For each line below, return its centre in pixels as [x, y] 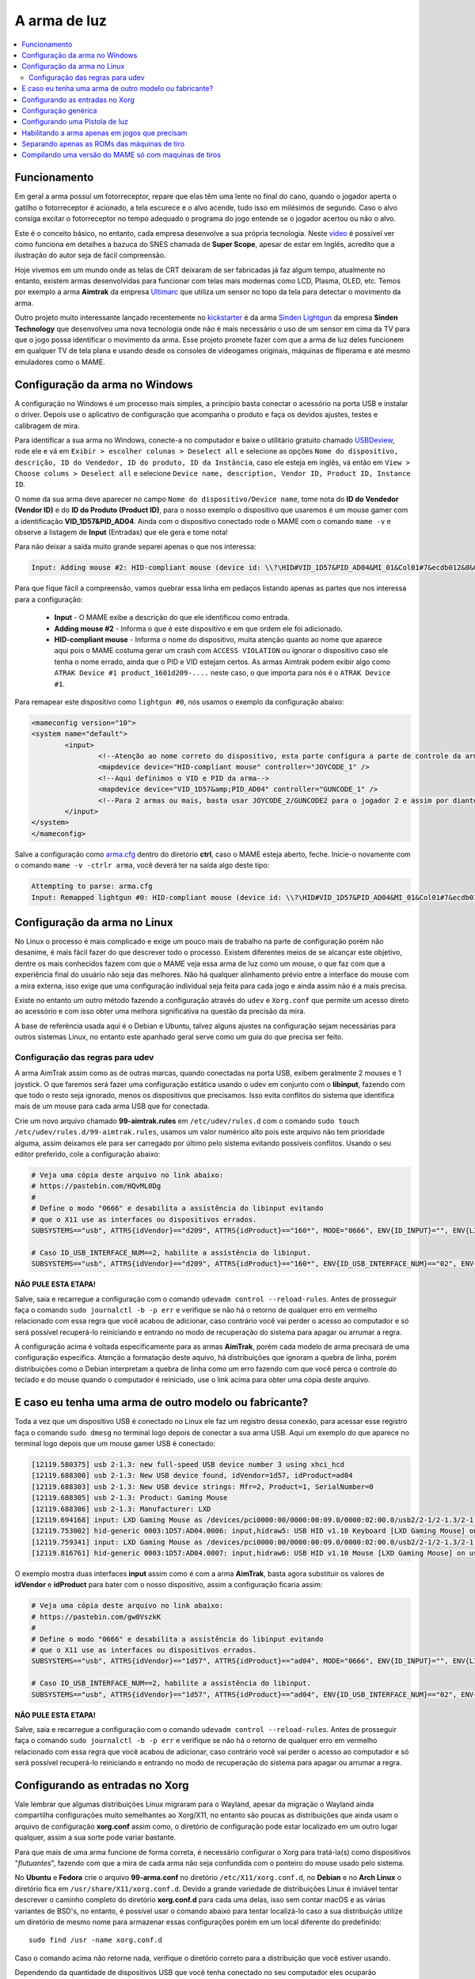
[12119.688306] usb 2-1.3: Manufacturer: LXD [121, 1509]
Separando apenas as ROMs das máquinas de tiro [103, 144]
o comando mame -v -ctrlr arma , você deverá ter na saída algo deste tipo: [142, 865]
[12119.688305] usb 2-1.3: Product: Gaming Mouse [129, 1498]
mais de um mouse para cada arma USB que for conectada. [112, 1106]
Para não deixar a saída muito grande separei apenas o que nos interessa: [135, 547]
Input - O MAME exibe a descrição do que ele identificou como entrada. [172, 617]
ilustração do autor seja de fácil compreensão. [90, 255]
